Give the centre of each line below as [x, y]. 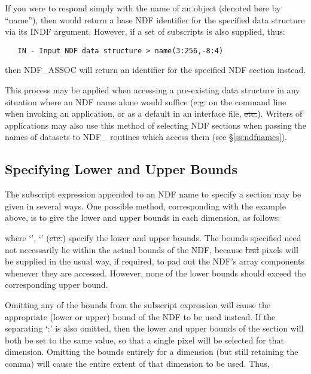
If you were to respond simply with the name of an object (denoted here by [143, 8]
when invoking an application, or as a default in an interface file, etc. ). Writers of [154, 113]
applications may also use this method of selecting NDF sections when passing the [155, 125]
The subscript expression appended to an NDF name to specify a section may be [153, 194]
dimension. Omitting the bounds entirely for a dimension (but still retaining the [152, 352]
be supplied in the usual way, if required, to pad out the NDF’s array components [155, 261]
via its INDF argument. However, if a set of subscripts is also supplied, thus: [145, 31]
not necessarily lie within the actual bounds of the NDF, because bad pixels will [152, 249]
